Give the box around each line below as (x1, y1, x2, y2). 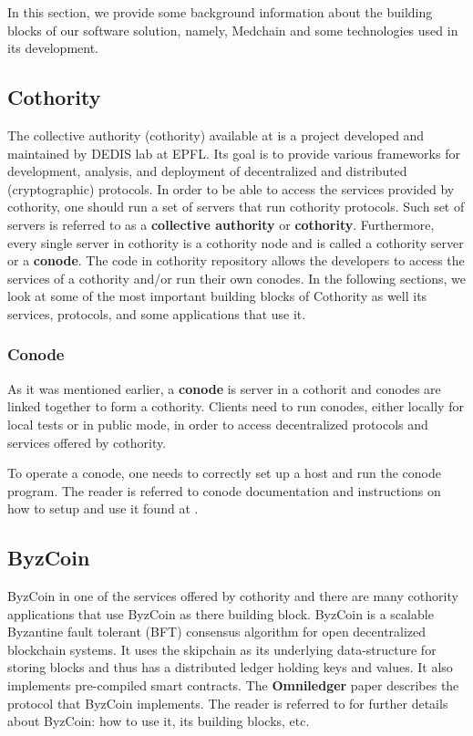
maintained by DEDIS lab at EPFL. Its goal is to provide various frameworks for (7, 143, 460, 162)
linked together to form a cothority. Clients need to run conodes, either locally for (7, 397, 464, 416)
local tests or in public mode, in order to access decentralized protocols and (7, 414, 428, 433)
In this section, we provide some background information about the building (7, 3, 433, 21)
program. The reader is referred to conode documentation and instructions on (7, 481, 441, 500)
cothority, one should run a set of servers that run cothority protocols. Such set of (7, 197, 465, 216)
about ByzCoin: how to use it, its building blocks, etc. (7, 711, 310, 731)
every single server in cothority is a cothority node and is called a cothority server (7, 233, 464, 252)
